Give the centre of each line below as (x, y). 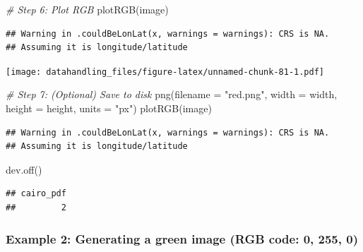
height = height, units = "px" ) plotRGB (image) (109, 108)
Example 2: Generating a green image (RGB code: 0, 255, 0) (182, 238)
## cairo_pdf (36, 194)
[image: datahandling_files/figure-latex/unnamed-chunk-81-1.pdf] (165, 72)
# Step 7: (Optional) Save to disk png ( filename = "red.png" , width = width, (172, 94)
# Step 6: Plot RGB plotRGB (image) (87, 9)
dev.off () (24, 169)
